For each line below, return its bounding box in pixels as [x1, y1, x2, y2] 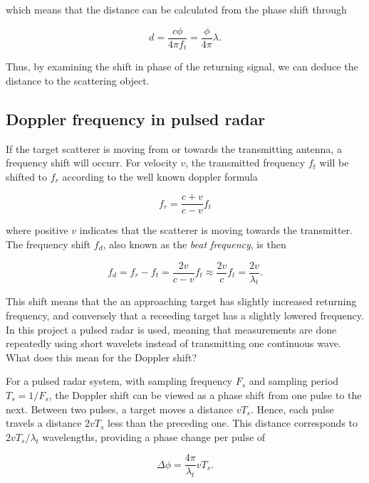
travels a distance [6, 415, 82, 430]
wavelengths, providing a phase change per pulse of [42, 429, 266, 444]
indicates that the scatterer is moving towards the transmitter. [79, 223, 353, 238]
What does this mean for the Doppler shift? [6, 349, 197, 364]
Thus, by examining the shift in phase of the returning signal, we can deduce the [6, 59, 358, 74]
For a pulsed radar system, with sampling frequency [6, 373, 233, 388]
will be [319, 155, 349, 170]
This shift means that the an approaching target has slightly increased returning [6, 294, 357, 309]
